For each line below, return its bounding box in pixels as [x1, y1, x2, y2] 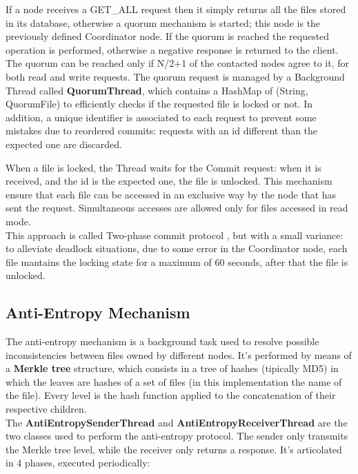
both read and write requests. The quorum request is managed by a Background [6, 69, 345, 83]
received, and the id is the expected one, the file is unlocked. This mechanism [6, 174, 332, 188]
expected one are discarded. [6, 136, 122, 151]
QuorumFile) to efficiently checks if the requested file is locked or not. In [6, 96, 313, 111]
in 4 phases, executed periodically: [6, 455, 150, 470]
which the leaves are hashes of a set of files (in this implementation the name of [6, 374, 342, 389]
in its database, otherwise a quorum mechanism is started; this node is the [6, 15, 321, 30]
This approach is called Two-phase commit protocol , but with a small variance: [6, 227, 344, 242]
